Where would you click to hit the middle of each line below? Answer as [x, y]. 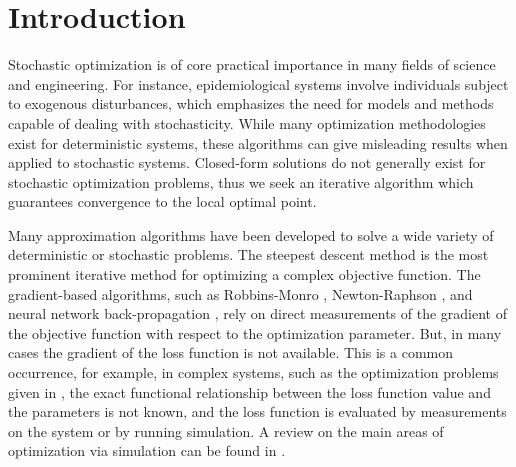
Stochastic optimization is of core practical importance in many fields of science [252, 64]
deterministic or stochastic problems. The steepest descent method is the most [248, 254]
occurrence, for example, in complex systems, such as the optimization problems [253, 372]
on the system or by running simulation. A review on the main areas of [226, 430]
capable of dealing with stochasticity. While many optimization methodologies [247, 122]
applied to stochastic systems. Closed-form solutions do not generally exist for [247, 162]
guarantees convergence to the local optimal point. [162, 201]
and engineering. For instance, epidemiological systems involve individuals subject [258, 83]
